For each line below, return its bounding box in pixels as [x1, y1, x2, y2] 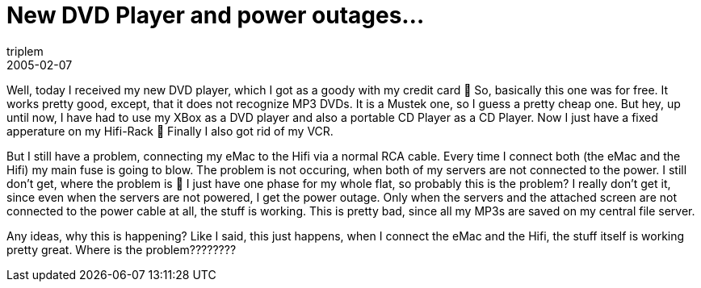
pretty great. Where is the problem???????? [6, 242, 237, 257]
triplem [6, 44, 44, 58]
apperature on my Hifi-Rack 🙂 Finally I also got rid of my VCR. [6, 123, 334, 138]
